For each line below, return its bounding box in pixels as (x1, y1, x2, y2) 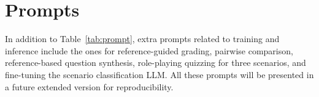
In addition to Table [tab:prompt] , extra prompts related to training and (5, 32, 280, 45)
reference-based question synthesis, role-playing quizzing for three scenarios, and (5, 56, 306, 69)
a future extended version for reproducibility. (5, 80, 174, 93)
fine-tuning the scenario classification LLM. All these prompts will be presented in (5, 68, 314, 81)
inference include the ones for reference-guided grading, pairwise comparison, (5, 44, 293, 57)
